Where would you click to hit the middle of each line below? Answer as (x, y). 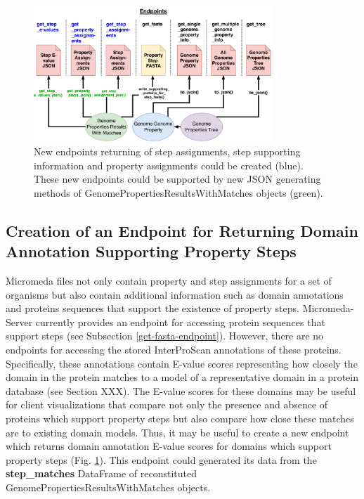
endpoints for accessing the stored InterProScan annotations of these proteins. (174, 349)
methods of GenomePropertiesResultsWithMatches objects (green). (178, 192)
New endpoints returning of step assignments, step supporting (167, 151)
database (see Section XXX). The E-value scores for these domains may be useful (181, 390)
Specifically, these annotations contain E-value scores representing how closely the (182, 363)
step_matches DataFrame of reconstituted (101, 473)
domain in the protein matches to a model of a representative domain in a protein (182, 377)
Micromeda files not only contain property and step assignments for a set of (169, 280)
